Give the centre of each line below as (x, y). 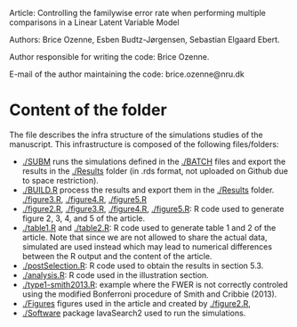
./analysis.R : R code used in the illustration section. (115, 274)
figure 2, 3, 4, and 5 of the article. (83, 218)
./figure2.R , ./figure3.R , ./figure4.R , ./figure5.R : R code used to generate (153, 208)
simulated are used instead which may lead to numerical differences (147, 246)
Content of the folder (88, 110)
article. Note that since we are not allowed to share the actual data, (144, 237)
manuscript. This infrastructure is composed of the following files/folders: (144, 144)
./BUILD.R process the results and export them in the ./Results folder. (148, 190)
